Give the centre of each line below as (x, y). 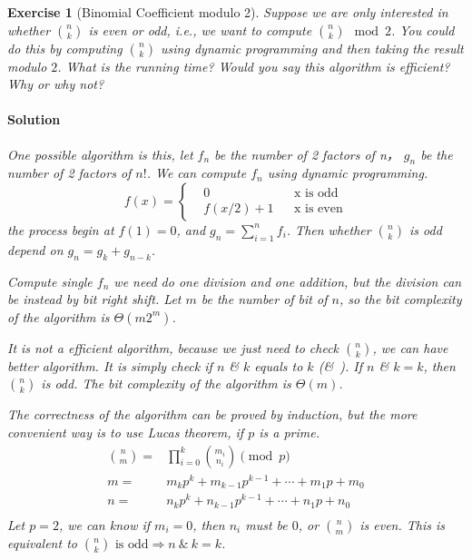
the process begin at (61, 229)
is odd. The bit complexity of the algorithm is (166, 383)
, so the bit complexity (400, 299)
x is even (318, 208)
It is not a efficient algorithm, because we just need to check (173, 347)
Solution (34, 119)
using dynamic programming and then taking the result (312, 48)
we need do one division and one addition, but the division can (288, 281)
